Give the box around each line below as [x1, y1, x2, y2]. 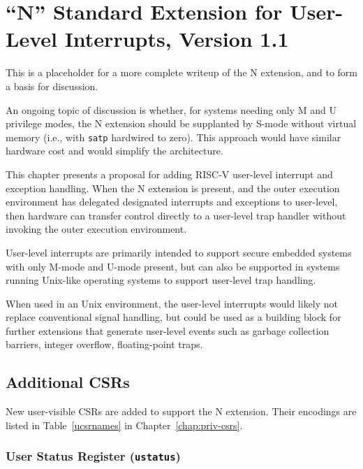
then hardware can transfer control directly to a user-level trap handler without [6, 208, 346, 222]
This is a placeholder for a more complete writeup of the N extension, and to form [6, 65, 358, 80]
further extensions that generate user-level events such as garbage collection [6, 323, 329, 338]
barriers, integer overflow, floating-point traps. [6, 337, 203, 352]
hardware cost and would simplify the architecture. [6, 143, 223, 158]
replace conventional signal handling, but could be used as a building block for [6, 310, 341, 324]
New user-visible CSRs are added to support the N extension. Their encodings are [6, 404, 357, 419]
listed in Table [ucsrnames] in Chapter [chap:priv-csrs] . [6, 417, 243, 432]
